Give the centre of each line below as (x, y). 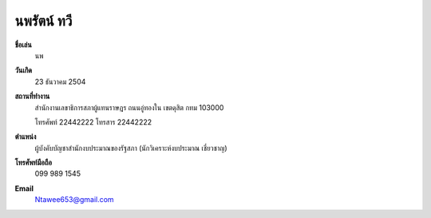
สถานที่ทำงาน (32, 97)
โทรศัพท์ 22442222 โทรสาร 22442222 (93, 122)
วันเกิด (24, 70)
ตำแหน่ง (26, 137)
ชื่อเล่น (23, 45)
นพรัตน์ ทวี (43, 21)
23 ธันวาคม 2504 (60, 81)
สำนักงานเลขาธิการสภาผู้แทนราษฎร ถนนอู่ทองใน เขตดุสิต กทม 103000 (129, 107)
